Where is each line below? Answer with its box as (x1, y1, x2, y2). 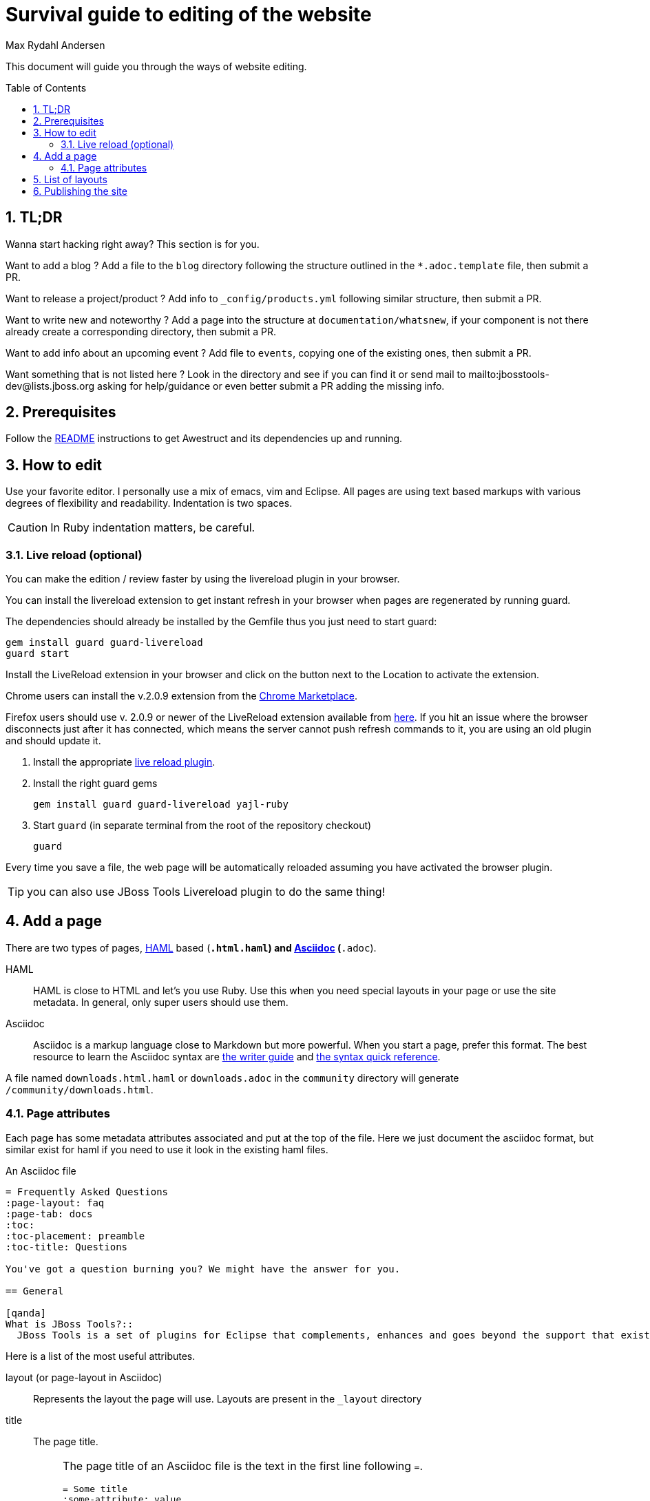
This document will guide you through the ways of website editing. (6, 60, 307, 72)
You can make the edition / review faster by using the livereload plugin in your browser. (6, 573, 400, 585)
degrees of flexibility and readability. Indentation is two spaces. (6, 497, 293, 510)
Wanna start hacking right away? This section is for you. (6, 238, 260, 250)
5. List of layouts (33, 173, 107, 185)
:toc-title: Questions (6, 1241, 128, 1252)
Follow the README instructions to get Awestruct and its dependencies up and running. (6, 432, 403, 445)
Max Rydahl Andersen (6, 39, 105, 51)
